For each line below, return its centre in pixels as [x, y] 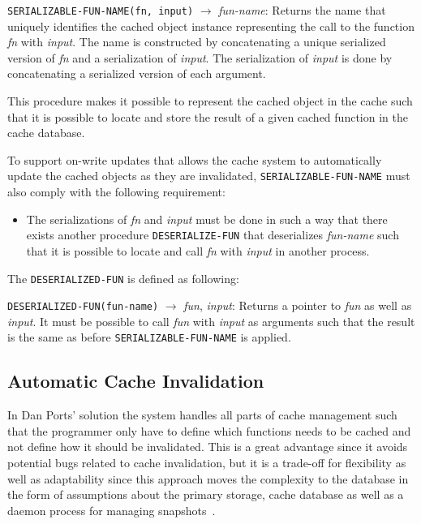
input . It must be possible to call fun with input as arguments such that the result [211, 321]
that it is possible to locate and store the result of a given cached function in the [208, 116]
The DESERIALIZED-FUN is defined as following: [123, 278]
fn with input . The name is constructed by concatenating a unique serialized [197, 42]
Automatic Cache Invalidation [136, 381]
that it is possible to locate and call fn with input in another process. [198, 250]
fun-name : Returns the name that [302, 10]
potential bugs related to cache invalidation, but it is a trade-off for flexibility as [207, 463]
